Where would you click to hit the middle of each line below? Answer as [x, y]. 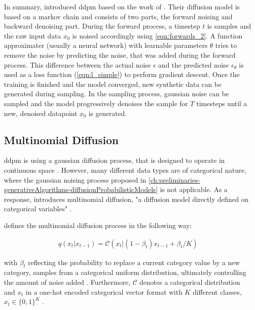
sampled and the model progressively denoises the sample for [96, 103]
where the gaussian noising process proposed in [75, 179]
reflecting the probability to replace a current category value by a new [134, 262]
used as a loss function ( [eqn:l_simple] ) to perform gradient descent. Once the [122, 74]
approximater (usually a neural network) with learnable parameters [106, 45]
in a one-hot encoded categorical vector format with [104, 291]
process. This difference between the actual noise [77, 64]
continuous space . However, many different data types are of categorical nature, [125, 170]
